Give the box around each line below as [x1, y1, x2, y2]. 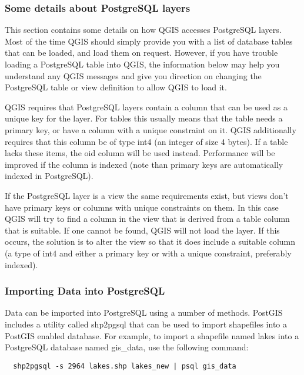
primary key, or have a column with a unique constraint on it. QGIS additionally [5, 123, 296, 136]
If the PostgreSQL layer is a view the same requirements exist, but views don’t [5, 189, 289, 201]
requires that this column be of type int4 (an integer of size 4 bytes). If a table [5, 135, 288, 147]
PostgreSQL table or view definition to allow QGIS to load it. [5, 81, 227, 93]
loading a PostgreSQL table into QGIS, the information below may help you [5, 58, 280, 70]
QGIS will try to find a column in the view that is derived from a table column [5, 212, 290, 225]
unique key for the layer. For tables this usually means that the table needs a [5, 112, 283, 124]
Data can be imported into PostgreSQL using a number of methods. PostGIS [5, 306, 283, 319]
